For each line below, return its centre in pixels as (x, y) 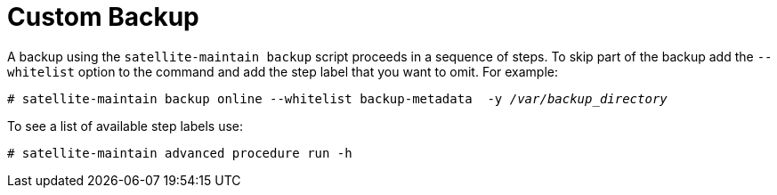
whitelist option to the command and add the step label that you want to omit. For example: (283, 71)
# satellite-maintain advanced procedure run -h (180, 153)
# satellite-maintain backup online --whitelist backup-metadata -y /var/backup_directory (337, 98)
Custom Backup (103, 17)
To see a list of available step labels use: (125, 126)
